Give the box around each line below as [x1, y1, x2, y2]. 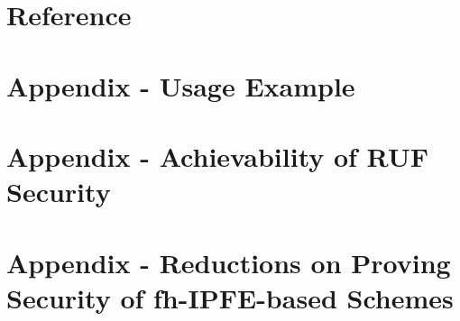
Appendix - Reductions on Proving [6, 243, 451, 280]
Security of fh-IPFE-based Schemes [6, 279, 454, 316]
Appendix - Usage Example [6, 67, 355, 104]
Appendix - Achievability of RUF [6, 137, 428, 174]
